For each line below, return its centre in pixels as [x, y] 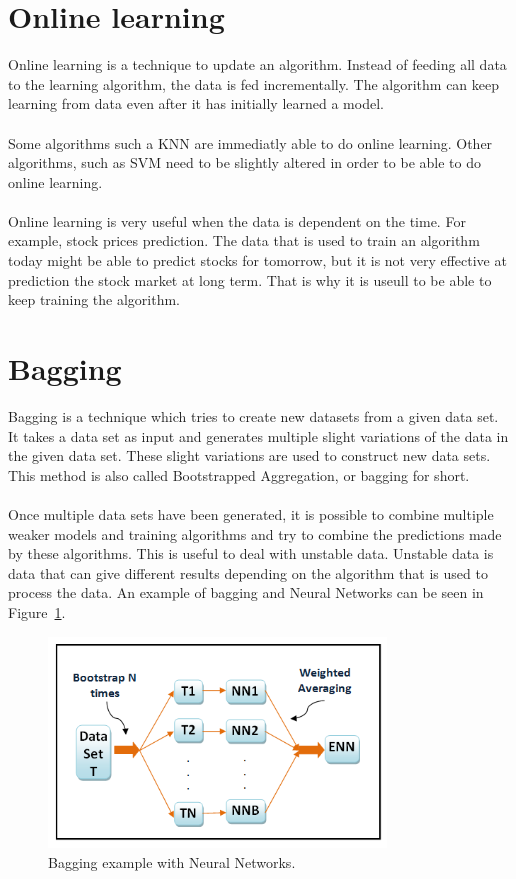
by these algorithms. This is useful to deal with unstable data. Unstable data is [251, 553]
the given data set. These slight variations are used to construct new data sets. [249, 455]
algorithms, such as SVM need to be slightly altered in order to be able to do [244, 162]
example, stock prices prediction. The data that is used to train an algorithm [244, 240]
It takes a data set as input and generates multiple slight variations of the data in [258, 435]
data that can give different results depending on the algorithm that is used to [248, 572]
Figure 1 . [37, 611]
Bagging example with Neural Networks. [172, 861]
